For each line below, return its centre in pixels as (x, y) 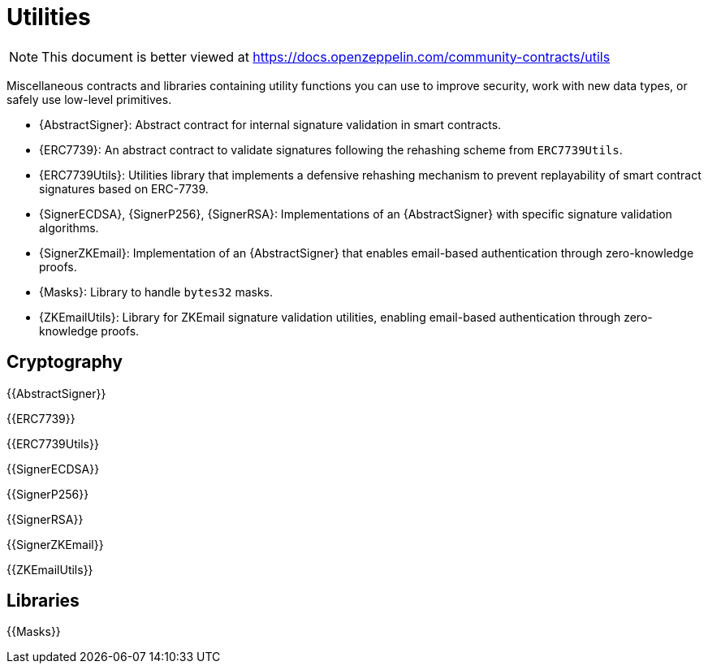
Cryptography (65, 362)
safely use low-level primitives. (89, 99)
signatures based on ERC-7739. (124, 188)
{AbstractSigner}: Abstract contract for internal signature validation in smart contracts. (270, 124)
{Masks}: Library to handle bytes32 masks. (156, 292)
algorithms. (69, 227)
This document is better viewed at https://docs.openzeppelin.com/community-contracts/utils (326, 56)
